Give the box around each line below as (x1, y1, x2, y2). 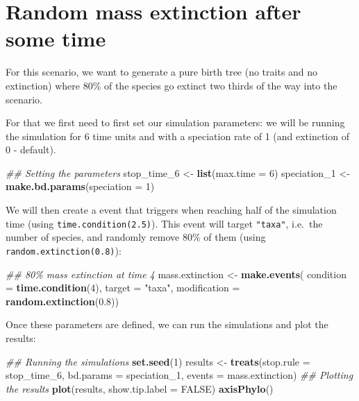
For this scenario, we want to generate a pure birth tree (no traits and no (6, 65, 318, 79)
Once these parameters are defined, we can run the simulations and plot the (6, 317, 328, 332)
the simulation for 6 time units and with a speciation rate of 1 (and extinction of (6, 128, 349, 143)
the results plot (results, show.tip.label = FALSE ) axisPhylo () (6, 381, 274, 395)
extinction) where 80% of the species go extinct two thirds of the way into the (6, 78, 337, 92)
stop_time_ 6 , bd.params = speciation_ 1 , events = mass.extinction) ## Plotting (6, 368, 353, 382)
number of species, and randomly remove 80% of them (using (6, 230, 266, 244)
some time (6, 24, 106, 53)
